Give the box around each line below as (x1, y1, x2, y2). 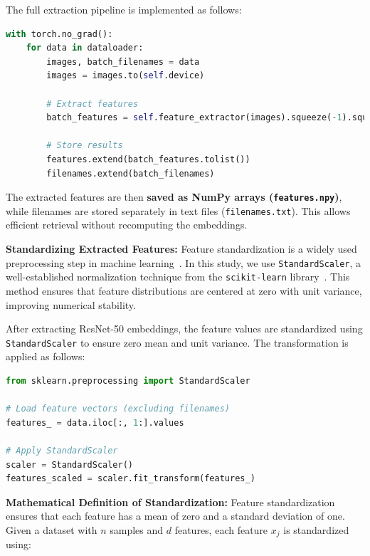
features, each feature (174, 522, 268, 537)
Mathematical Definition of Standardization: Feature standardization (6, 494, 335, 509)
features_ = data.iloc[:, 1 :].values (6, 417, 184, 428)
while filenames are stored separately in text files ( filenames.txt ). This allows (6, 203, 351, 218)
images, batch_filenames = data (46, 56, 200, 67)
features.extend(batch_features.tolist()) (46, 154, 250, 164)
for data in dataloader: (26, 43, 144, 53)
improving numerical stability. (6, 297, 136, 312)
